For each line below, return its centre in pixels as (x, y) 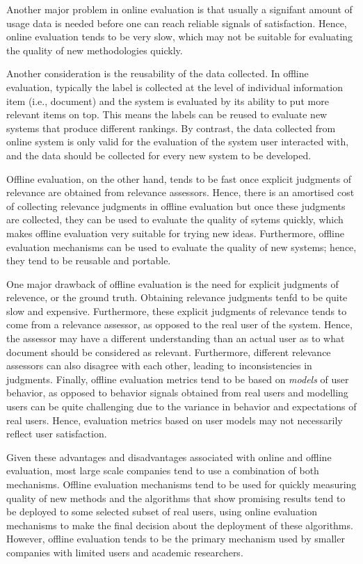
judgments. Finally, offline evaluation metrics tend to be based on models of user (178, 379)
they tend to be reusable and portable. (89, 260)
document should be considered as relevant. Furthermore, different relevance (169, 352)
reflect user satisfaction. (57, 434)
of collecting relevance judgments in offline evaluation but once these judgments (176, 206)
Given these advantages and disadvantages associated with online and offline (169, 457)
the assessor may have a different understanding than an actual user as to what (176, 338)
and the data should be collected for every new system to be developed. (159, 155)
